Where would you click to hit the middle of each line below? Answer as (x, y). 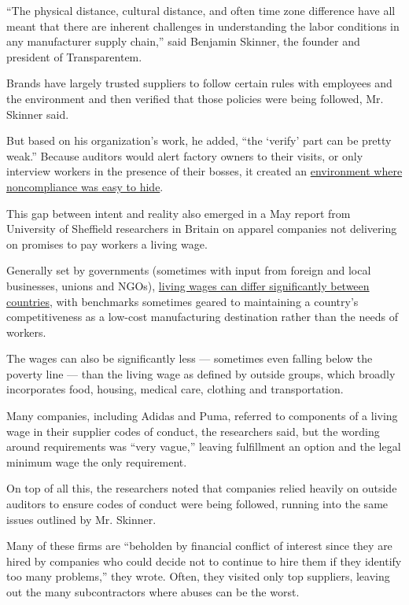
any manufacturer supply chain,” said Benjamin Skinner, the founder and (183, 41)
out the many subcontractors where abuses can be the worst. (153, 592)
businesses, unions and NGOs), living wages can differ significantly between (188, 285)
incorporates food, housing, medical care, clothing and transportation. (175, 389)
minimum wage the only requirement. (97, 461)
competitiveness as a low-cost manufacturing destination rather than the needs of (202, 317)
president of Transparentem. (74, 56)
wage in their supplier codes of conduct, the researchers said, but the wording (193, 431)
